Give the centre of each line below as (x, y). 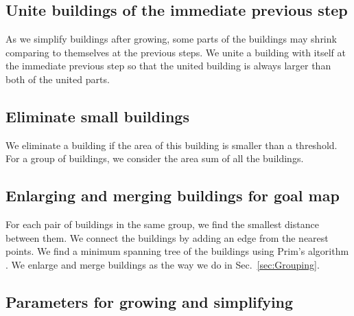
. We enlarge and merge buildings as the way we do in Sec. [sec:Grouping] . (163, 264)
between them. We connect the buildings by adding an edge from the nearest (167, 237)
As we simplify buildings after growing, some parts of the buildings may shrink (171, 39)
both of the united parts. (58, 79)
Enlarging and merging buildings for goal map (173, 195)
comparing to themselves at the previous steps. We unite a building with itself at (176, 52)
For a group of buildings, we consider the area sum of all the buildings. (155, 158)
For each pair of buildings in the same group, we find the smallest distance (162, 224)
